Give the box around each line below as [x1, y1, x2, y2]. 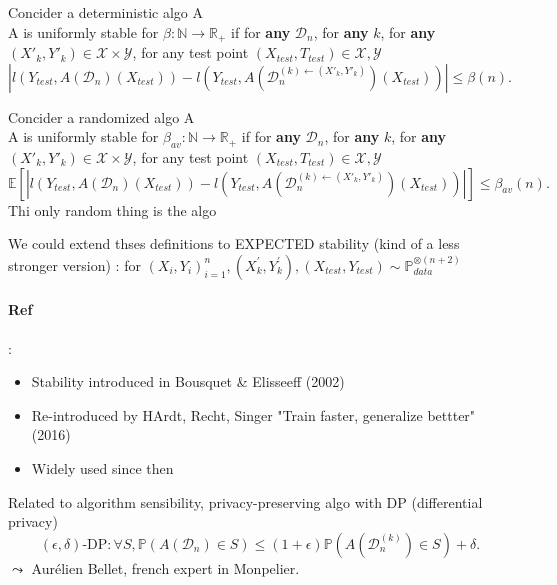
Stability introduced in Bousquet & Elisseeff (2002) [31, 371, 345, 392]
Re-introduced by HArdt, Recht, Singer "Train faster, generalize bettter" [31, 404, 476, 425]
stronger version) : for [8, 254, 141, 275]
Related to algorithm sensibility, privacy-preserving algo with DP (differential [8, 491, 483, 512]
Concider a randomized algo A [8, 106, 195, 127]
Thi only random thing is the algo [8, 199, 217, 220]
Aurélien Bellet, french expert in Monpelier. [31, 557, 300, 578]
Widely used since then [31, 457, 174, 478]
